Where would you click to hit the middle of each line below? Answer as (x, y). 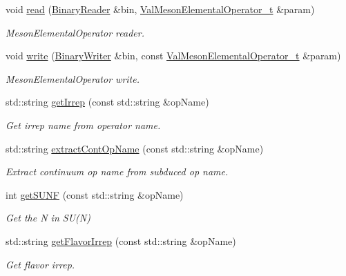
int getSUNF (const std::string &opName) (95, 194)
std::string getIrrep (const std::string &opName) (107, 102)
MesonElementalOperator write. (73, 78)
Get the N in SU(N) (48, 218)
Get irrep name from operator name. (83, 125)
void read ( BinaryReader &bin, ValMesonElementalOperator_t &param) (160, 9)
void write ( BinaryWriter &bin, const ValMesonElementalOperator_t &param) (173, 56)
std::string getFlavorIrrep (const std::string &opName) (121, 240)
